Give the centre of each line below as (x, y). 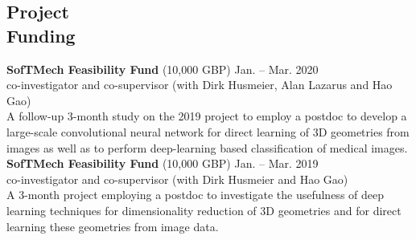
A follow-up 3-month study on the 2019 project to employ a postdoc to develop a (207, 116)
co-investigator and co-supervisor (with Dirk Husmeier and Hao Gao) (177, 179)
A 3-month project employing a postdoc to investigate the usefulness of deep (196, 195)
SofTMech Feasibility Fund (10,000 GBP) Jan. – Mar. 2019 (163, 163)
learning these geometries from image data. (113, 226)
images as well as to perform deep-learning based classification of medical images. (207, 147)
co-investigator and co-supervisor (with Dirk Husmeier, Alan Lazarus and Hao (200, 85)
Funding (41, 35)
